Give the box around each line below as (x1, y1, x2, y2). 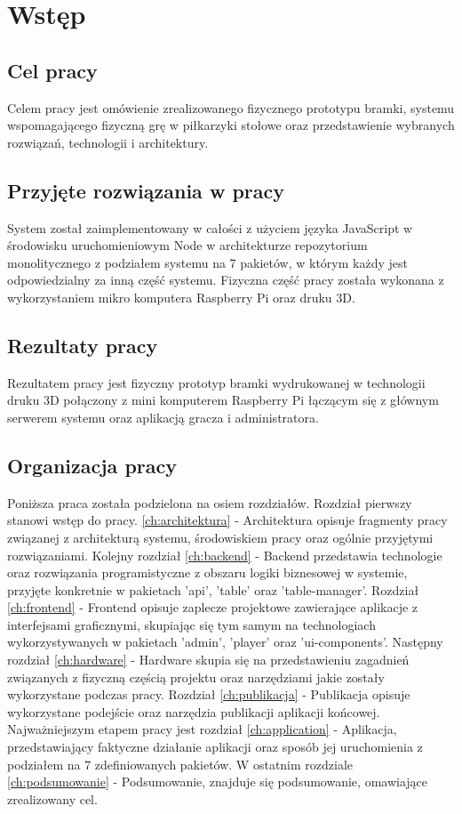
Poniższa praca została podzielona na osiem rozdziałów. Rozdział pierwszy (7, 493, 412, 512)
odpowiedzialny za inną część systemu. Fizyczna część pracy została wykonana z (7, 270, 444, 289)
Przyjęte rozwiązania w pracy (7, 176, 284, 204)
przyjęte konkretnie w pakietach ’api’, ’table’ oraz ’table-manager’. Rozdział (7, 580, 419, 599)
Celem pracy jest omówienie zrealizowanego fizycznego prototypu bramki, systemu (7, 98, 455, 117)
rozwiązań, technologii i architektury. (7, 133, 209, 151)
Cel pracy (7, 56, 98, 84)
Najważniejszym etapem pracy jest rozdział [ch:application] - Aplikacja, (7, 720, 397, 738)
